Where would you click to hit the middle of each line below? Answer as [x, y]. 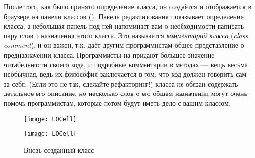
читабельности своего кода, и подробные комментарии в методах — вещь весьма [126, 64]
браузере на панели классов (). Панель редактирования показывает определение [124, 16]
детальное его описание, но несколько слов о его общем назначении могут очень [126, 93]
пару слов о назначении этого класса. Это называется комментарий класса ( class [126, 35]
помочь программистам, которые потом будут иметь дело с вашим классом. [117, 103]
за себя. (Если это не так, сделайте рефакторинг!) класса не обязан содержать [121, 83]
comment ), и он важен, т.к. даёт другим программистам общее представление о [124, 45]
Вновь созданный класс [59, 149]
